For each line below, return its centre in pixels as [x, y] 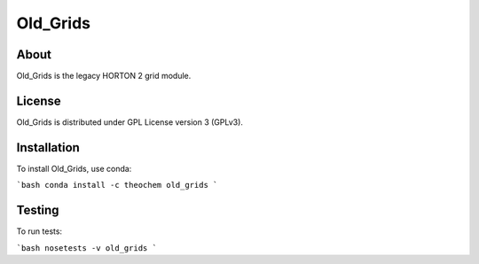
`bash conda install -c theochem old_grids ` [117, 185]
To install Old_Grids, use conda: [74, 168]
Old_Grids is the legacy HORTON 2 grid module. [104, 76]
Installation [48, 148]
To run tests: [39, 231]
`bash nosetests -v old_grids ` [86, 248]
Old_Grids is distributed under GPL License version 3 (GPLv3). [130, 122]
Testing [38, 210]
